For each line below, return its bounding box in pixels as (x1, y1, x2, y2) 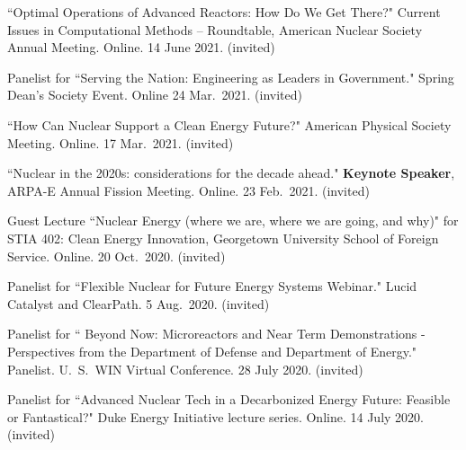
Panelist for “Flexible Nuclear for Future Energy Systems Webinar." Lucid (7, 277, 417, 296)
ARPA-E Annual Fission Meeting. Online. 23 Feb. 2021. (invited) (7, 181, 370, 199)
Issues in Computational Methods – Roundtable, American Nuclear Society (7, 20, 423, 39)
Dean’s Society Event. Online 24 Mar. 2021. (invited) (7, 85, 302, 104)
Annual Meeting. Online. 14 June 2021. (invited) (7, 38, 275, 57)
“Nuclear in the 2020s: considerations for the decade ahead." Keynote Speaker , (7, 163, 455, 182)
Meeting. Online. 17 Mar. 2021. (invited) (7, 133, 234, 152)
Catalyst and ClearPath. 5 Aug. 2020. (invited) (7, 294, 270, 313)
